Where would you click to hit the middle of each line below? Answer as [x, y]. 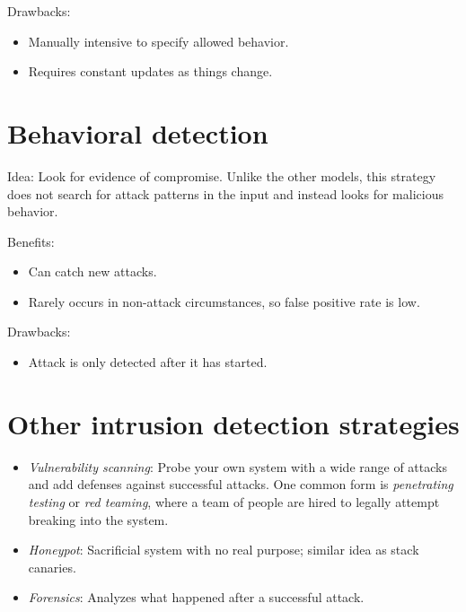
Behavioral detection [138, 132]
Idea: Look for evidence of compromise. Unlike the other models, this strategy [222, 175]
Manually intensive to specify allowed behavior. [158, 41]
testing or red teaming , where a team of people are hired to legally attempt [234, 501]
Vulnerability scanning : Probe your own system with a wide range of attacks [237, 466]
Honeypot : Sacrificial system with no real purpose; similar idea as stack [224, 550]
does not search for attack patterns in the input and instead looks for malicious [225, 193]
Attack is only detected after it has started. [148, 362]
